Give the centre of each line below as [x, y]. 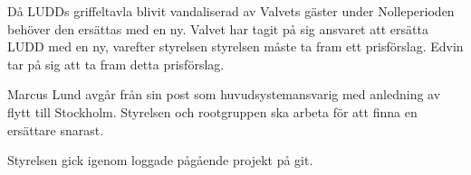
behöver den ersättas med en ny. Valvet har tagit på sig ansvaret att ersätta [218, 28]
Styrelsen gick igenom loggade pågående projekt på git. [160, 160]
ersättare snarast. [56, 129]
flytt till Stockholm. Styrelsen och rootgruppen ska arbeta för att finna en [212, 111]
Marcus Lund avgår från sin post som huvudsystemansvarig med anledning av [224, 94]
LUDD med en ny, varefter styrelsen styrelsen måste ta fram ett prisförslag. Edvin [235, 46]
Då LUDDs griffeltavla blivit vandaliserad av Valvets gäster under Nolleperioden [231, 11]
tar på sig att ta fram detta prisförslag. [116, 64]
